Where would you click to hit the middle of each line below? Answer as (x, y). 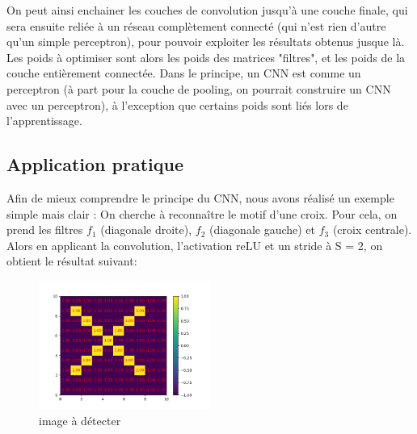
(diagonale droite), (146, 230)
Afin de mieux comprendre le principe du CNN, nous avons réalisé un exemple (200, 197)
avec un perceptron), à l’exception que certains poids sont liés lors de (177, 104)
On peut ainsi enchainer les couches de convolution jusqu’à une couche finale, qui (207, 10)
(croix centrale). (372, 230)
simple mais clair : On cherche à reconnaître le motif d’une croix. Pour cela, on (202, 213)
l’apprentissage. (44, 121)
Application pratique (95, 164)
